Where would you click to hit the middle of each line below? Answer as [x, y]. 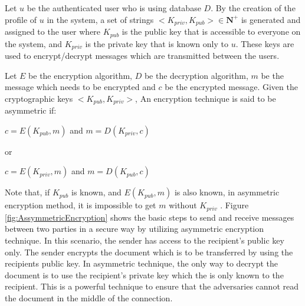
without [183, 205]
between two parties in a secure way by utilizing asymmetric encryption [135, 229]
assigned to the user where [53, 31]
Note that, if [27, 192]
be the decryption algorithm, [196, 75]
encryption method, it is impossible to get [81, 205]
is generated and [271, 19]
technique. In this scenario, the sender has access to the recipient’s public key [145, 240]
